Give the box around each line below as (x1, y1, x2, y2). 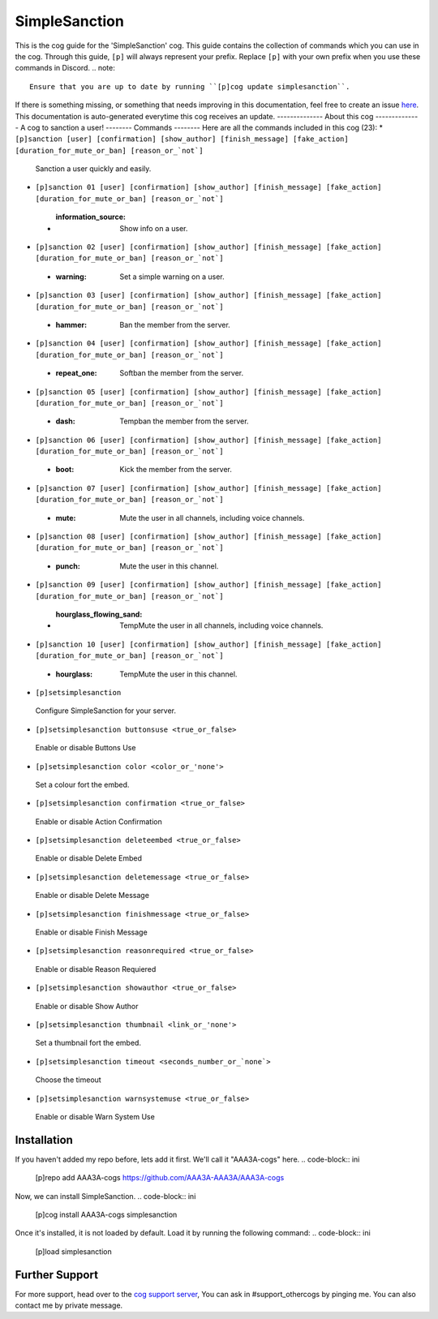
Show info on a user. (119, 223, 188, 233)
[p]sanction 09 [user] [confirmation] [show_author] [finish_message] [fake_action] (35, 580, 382, 590)
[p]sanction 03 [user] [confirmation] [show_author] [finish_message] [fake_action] (35, 290, 382, 300)
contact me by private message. (15, 1300, 123, 1310)
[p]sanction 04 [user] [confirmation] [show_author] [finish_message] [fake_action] (35, 339, 382, 348)
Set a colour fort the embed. (35, 780, 130, 789)
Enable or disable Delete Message (35, 891, 150, 900)
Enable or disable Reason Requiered (35, 964, 157, 973)
